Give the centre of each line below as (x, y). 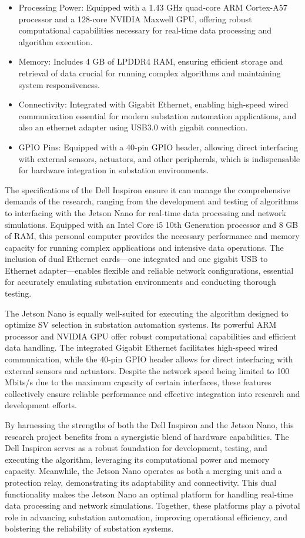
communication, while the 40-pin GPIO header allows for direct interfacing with (149, 359)
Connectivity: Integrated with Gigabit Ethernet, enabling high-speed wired (153, 104)
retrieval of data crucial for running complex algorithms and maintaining (150, 73)
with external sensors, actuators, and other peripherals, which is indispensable (159, 158)
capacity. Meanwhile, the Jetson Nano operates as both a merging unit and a (143, 471)
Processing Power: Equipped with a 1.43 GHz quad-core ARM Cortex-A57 (153, 7)
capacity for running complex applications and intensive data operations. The (144, 247)
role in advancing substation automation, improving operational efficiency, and (146, 517)
